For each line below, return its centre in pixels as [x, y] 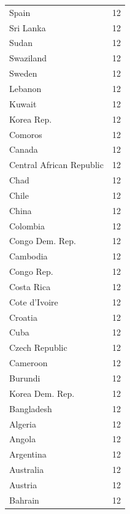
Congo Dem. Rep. [43, 241]
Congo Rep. [31, 271]
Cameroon [29, 363]
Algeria [23, 424]
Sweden [23, 73]
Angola [23, 439]
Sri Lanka [28, 27]
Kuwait [23, 103]
